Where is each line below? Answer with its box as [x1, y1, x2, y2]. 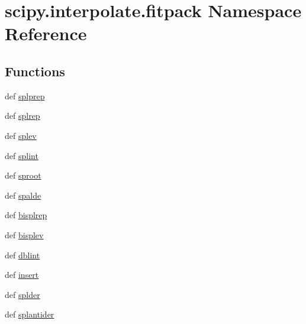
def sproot [5, 169, 41, 182]
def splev [5, 129, 37, 141]
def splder [5, 288, 40, 300]
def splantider [5, 308, 54, 320]
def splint [5, 149, 38, 161]
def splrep [5, 109, 40, 122]
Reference [5, 21, 87, 46]
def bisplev [5, 228, 44, 241]
